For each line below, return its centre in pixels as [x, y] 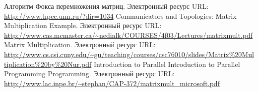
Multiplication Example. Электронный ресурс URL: [83, 25]
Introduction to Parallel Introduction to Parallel [167, 64]
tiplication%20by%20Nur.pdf [48, 64]
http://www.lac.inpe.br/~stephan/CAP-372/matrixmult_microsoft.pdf [112, 83]
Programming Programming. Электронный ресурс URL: [89, 74]
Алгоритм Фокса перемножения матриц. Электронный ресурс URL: [106, 6]
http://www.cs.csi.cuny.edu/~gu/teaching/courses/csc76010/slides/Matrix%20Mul [129, 54]
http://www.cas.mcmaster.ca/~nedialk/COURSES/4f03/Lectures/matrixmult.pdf [129, 35]
